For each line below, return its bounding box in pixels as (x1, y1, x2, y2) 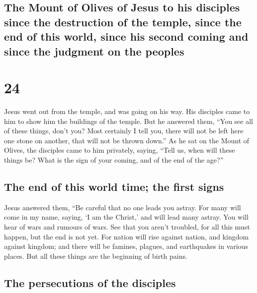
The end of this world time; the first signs (4, 179, 224, 194)
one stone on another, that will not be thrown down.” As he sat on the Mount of (4, 135, 250, 145)
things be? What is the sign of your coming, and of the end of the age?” (4, 155, 224, 165)
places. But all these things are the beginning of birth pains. (4, 250, 187, 261)
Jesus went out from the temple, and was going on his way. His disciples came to (4, 106, 250, 117)
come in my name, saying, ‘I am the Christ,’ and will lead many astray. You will (4, 212, 249, 222)
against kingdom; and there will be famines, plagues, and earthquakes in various (4, 241, 248, 251)
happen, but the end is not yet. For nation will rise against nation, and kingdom (4, 231, 249, 241)
